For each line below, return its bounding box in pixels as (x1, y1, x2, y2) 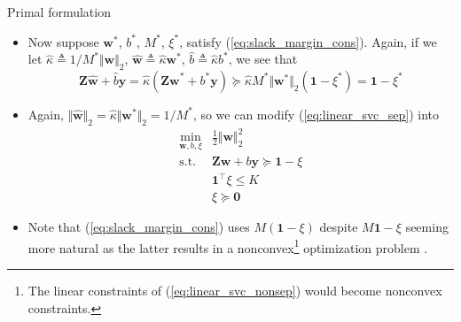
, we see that (228, 50, 298, 68)
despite (319, 218, 358, 236)
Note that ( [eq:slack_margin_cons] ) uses (27, 218, 250, 236)
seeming (405, 218, 449, 236)
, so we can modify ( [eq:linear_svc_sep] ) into (192, 104, 440, 123)
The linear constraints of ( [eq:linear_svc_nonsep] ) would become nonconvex (27, 280, 442, 299)
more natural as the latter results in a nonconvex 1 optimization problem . (27, 235, 428, 257)
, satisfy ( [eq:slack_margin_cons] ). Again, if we (179, 32, 437, 50)
